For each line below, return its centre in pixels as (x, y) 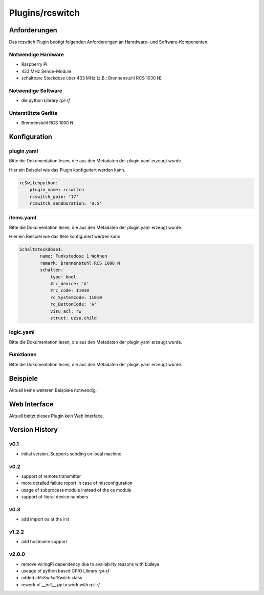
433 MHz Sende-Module (46, 71)
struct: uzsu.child (74, 318)
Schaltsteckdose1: (41, 249)
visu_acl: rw (66, 311)
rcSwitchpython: (39, 183)
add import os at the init (45, 519)
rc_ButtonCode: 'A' (74, 304)
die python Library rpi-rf (46, 100)
